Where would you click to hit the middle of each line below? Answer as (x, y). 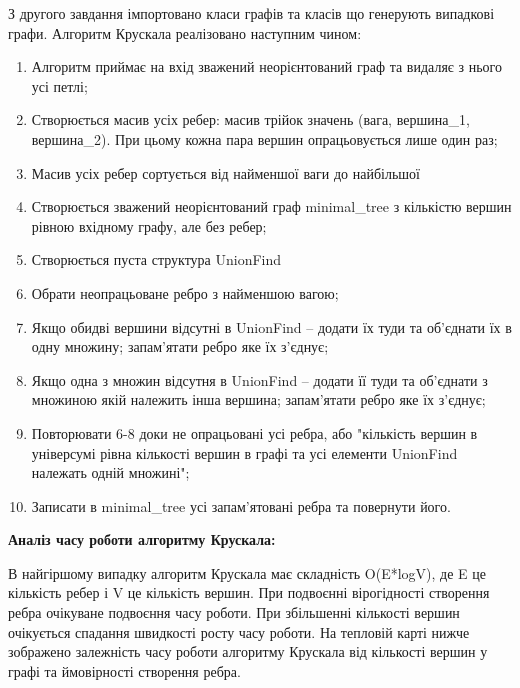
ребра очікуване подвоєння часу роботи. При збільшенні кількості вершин (234, 612)
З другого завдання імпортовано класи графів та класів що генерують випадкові (251, 13)
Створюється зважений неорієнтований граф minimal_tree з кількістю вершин (271, 206)
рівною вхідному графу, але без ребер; (149, 225)
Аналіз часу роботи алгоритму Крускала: (142, 539)
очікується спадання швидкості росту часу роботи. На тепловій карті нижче (239, 631)
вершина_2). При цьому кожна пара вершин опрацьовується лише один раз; (264, 138)
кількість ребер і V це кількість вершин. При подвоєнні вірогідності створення (249, 592)
